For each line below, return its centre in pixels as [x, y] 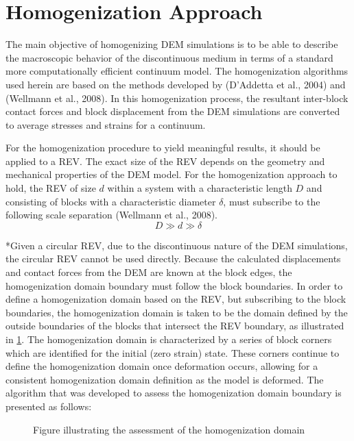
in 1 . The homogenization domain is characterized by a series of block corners [169, 339]
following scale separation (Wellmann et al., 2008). [111, 215]
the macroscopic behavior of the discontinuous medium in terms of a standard [169, 57]
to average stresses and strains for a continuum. [106, 124]
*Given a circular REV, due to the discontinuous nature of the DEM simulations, [177, 245]
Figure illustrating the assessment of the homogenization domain [169, 429]
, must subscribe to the [272, 201]
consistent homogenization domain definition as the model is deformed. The [165, 379]
